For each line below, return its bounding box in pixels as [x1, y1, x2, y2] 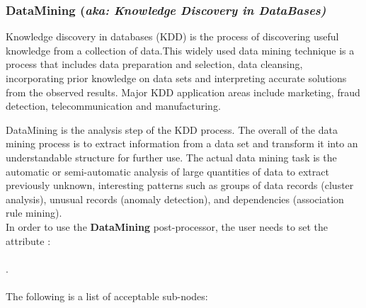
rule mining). [6, 205, 62, 220]
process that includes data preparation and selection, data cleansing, [6, 57, 303, 72]
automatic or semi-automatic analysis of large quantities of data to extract [6, 164, 329, 178]
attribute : [6, 233, 51, 248]
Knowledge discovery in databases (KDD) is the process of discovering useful [6, 29, 339, 44]
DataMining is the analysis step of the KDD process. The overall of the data [6, 122, 338, 137]
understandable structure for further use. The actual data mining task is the [6, 149, 337, 164]
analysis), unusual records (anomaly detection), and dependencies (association [6, 191, 344, 206]
